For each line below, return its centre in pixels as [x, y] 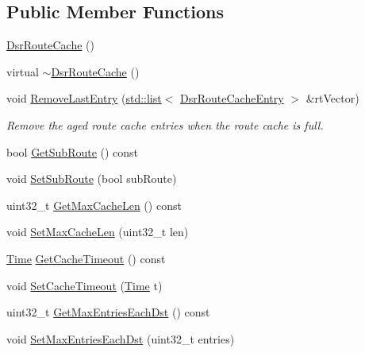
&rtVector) [332, 98]
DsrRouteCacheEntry [232, 98]
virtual [23, 71]
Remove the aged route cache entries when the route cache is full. [165, 124]
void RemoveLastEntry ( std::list [84, 98]
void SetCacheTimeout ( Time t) [85, 285]
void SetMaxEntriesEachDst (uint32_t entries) [121, 338]
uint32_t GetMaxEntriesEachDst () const [108, 312]
